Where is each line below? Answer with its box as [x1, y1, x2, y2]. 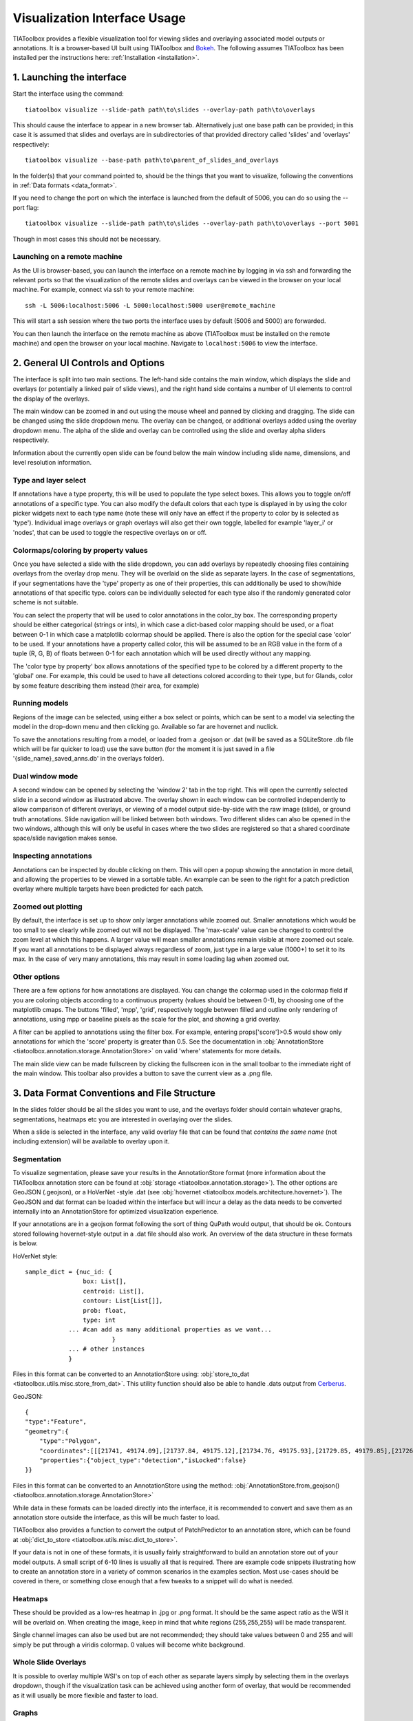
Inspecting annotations [12, 851, 92, 860]
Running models [12, 699, 69, 708]
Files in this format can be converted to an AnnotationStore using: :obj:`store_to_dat [12, 1370, 250, 1378]
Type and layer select [12, 475, 86, 485]
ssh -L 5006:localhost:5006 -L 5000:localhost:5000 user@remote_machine [25, 302, 275, 309]
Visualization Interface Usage [12, 10, 186, 25]
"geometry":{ [25, 1427, 69, 1435]
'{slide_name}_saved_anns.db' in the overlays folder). [12, 754, 165, 763]
